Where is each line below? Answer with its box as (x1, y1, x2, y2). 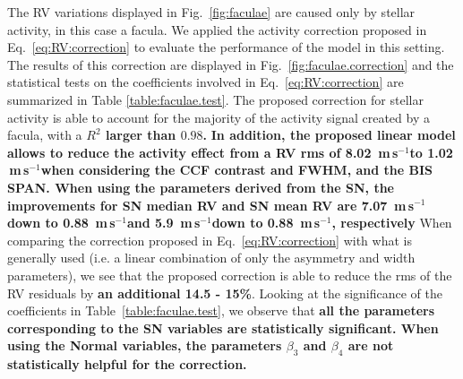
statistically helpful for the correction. (7, 355, 247, 374)
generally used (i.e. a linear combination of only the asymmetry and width (7, 248, 416, 267)
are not (347, 336, 394, 355)
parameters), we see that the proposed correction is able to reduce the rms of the (7, 265, 452, 284)
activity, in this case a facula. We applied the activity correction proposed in (7, 20, 427, 39)
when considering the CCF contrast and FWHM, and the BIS (40, 160, 433, 179)
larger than (105, 125, 176, 144)
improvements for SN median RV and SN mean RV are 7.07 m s (7, 195, 415, 214)
